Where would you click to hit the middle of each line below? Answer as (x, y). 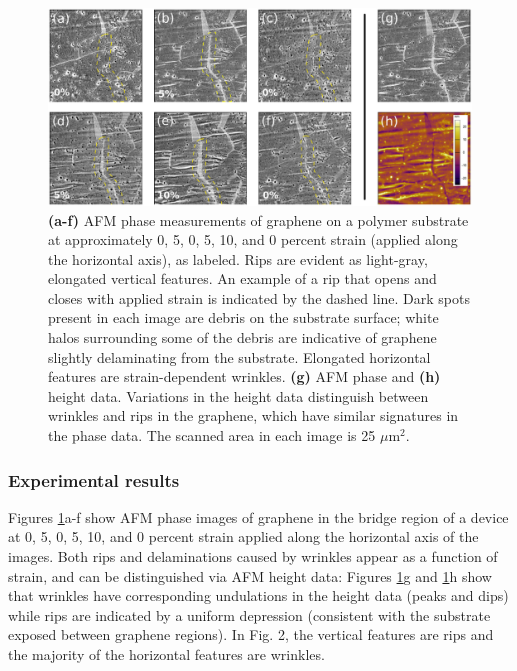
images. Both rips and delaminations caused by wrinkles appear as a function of (253, 556)
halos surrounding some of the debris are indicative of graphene (242, 337)
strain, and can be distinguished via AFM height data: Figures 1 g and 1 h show (250, 575)
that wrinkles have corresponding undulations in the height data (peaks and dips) (258, 595)
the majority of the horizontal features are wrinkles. (166, 654)
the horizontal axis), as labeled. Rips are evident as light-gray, (238, 258)
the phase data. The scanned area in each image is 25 (212, 435)
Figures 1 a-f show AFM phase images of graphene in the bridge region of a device (258, 516)
